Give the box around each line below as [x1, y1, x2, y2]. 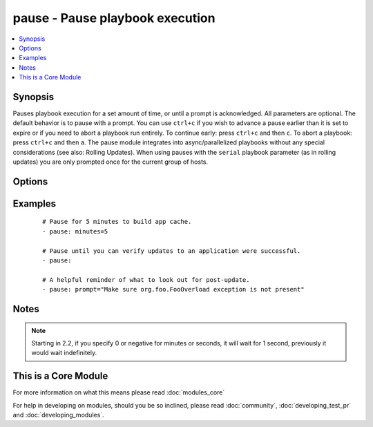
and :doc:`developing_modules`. [12, 411, 104, 419]
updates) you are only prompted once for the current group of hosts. [12, 158, 209, 166]
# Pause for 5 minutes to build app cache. [42, 218, 192, 226]
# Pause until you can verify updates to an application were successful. [42, 247, 301, 255]
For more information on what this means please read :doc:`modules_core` [12, 388, 225, 397]
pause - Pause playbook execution [12, 10, 216, 26]
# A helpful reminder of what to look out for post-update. [42, 276, 250, 283]
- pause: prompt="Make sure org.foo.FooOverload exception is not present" [42, 285, 305, 294]
